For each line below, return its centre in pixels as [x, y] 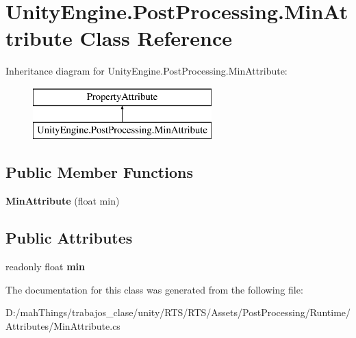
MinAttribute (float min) [63, 201]
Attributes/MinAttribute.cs [63, 325]
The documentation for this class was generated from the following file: [154, 289]
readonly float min [45, 266]
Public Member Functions [99, 172]
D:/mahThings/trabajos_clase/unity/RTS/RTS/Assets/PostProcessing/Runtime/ [178, 312]
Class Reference [156, 38]
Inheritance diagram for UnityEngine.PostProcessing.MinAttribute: [147, 71]
